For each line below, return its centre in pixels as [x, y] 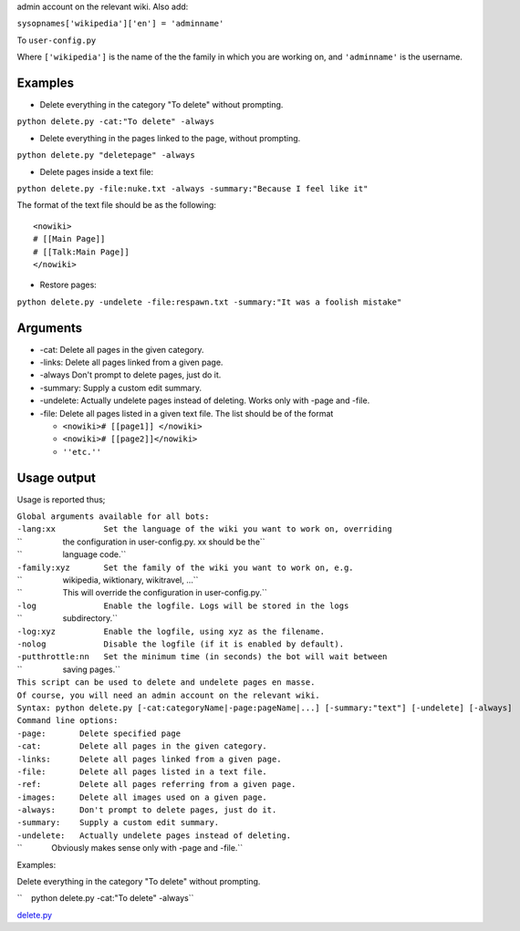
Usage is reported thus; [61, 499]
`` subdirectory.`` [67, 618]
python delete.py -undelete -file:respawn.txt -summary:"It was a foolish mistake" [209, 302]
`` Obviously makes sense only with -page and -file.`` [130, 848]
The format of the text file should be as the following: [116, 205]
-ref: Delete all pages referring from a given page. [156, 785]
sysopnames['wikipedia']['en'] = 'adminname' [120, 24]
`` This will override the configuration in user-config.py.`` [142, 593]
